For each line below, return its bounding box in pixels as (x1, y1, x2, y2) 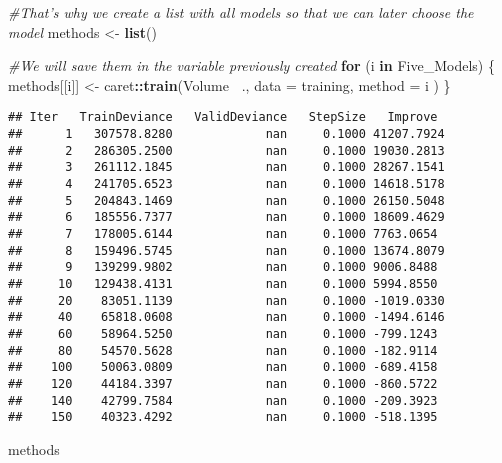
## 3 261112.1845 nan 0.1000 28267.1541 (8, 160, 445, 175)
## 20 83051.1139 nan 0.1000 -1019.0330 (8, 293, 445, 308)
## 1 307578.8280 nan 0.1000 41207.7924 (8, 127, 445, 142)
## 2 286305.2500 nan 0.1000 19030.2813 (8, 143, 445, 158)
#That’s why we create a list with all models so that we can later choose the (8, 2, 474, 22)
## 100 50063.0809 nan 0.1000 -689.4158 (8, 360, 438, 375)
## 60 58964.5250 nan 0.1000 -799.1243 (8, 326, 438, 341)
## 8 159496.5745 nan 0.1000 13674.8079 (8, 243, 445, 258)
